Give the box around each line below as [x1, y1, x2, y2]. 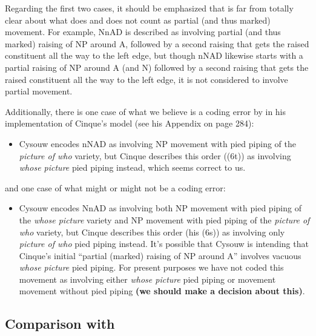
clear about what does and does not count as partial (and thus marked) [5, 13, 271, 26]
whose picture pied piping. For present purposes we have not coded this [19, 261, 284, 274]
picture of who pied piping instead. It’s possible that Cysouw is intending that [19, 237, 309, 250]
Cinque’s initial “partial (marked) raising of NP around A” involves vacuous [19, 249, 301, 262]
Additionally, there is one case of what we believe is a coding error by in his [5, 105, 286, 117]
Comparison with [5, 314, 115, 333]
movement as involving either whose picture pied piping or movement [19, 272, 276, 285]
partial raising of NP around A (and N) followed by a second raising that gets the [5, 61, 309, 73]
